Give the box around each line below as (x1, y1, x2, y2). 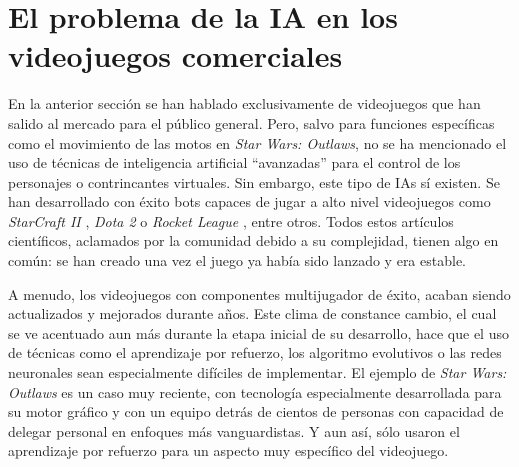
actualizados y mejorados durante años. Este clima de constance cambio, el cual (8, 303, 497, 324)
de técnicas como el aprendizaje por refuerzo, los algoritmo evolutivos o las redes (8, 342, 502, 363)
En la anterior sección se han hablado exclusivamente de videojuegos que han (8, 93, 481, 114)
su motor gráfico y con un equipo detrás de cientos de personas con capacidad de (8, 401, 504, 422)
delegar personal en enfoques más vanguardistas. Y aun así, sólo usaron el (8, 420, 460, 441)
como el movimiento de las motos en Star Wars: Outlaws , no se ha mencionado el (8, 132, 507, 153)
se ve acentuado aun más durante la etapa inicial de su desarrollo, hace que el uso (8, 322, 509, 343)
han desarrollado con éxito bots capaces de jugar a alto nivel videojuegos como (8, 191, 491, 212)
